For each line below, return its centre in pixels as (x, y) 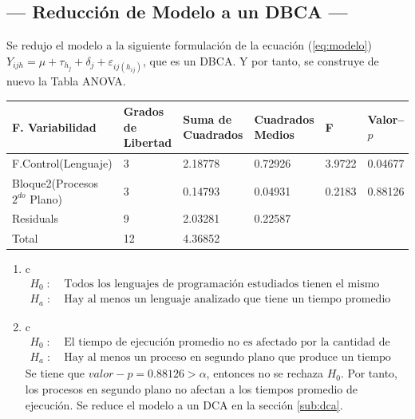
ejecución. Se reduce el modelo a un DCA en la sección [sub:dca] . (184, 404)
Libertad (148, 142)
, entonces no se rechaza (265, 373)
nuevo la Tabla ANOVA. (66, 80)
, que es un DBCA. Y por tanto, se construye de (261, 60)
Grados (144, 111)
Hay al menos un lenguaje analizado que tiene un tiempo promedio (227, 300)
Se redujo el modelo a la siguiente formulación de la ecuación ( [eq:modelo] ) (189, 45)
